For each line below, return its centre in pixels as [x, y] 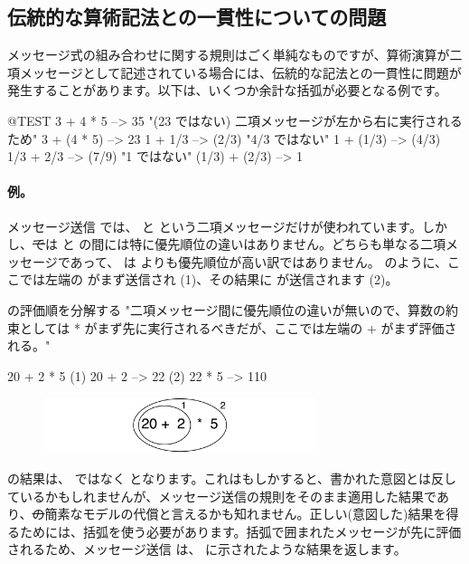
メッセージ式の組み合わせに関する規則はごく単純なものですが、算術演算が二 [235, 55]
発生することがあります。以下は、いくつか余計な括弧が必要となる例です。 [227, 90]
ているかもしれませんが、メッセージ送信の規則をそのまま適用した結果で [222, 496]
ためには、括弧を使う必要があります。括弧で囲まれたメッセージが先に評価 [240, 531]
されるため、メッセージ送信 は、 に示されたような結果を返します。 [207, 549]
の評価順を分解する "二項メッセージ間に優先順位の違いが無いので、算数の [227, 309]
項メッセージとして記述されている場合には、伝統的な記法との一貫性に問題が [234, 72]
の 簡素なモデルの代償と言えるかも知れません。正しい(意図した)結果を [239, 514]
